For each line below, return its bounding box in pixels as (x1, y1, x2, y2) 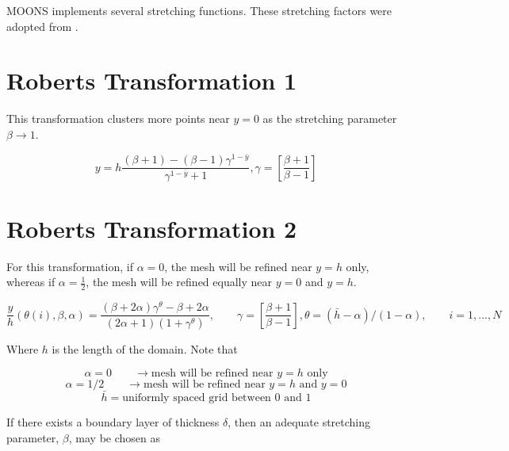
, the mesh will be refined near (164, 258, 312, 274)
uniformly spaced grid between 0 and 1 (122, 392, 312, 403)
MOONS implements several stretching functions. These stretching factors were (6, 2, 392, 18)
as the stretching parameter (262, 110, 397, 127)
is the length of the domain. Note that (52, 341, 238, 357)
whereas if (6, 273, 55, 290)
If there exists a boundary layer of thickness (6, 413, 220, 430)
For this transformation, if (6, 258, 133, 274)
